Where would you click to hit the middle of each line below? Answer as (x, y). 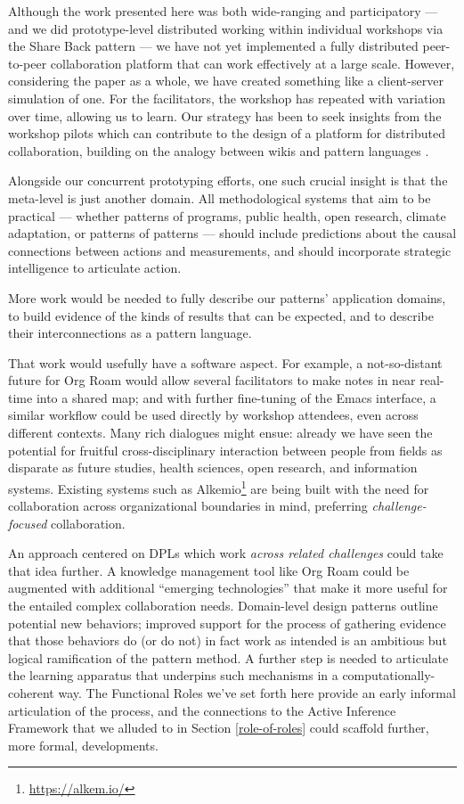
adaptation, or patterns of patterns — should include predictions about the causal (232, 233)
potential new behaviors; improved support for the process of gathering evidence (227, 623)
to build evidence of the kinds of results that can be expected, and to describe (221, 315)
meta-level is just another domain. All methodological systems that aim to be (220, 197)
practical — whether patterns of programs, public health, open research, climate (227, 215)
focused (28, 523)
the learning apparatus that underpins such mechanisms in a (173, 675)
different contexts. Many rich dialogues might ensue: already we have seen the (220, 433)
